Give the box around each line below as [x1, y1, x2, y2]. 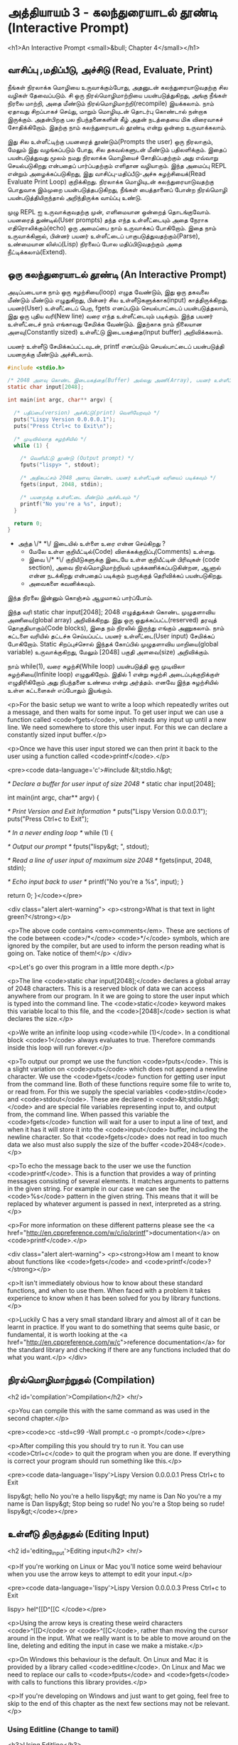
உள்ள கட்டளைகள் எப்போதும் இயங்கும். [7, 686, 113, 695]
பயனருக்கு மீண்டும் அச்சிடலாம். [7, 350, 94, 358]
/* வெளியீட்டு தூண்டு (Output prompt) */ [20, 455, 134, 462]
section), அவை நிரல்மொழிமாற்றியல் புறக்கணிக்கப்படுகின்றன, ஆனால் [28, 563, 222, 572]
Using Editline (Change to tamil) [7, 1724, 119, 1734]
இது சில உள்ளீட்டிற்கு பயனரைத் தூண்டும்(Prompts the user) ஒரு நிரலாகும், [7, 137, 213, 146]
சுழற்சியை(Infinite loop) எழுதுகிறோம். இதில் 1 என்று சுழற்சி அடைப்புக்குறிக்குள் [7, 670, 220, 678]
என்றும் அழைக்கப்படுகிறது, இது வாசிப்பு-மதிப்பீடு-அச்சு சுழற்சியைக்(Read [7, 169, 206, 178]
